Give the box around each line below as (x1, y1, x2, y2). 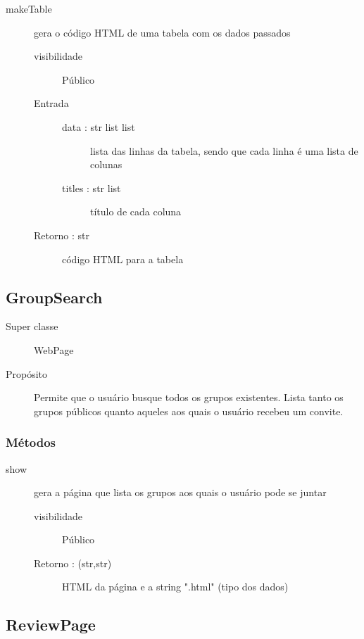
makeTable (6, 1, 52, 15)
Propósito (6, 366, 48, 381)
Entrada (34, 96, 69, 110)
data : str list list (62, 119, 135, 134)
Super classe (6, 319, 58, 334)
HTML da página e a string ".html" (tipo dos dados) (62, 579, 289, 594)
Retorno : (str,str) (34, 555, 112, 570)
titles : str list (62, 180, 121, 195)
